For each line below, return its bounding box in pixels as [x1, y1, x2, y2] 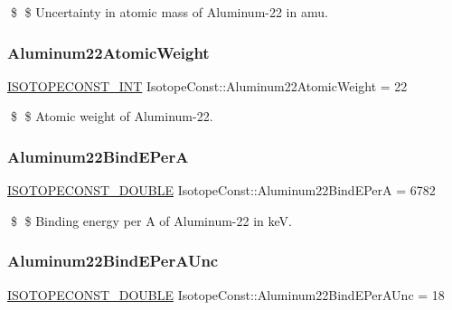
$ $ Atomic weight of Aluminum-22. [10, 107, 213, 126]
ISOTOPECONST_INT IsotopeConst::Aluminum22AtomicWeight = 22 [7, 76, 408, 95]
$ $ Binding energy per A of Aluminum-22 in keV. [10, 211, 292, 230]
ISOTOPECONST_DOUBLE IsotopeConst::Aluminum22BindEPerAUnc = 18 [7, 285, 445, 304]
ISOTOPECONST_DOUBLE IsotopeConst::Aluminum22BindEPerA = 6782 [7, 181, 436, 200]
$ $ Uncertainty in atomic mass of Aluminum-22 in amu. [10, 3, 328, 21]
